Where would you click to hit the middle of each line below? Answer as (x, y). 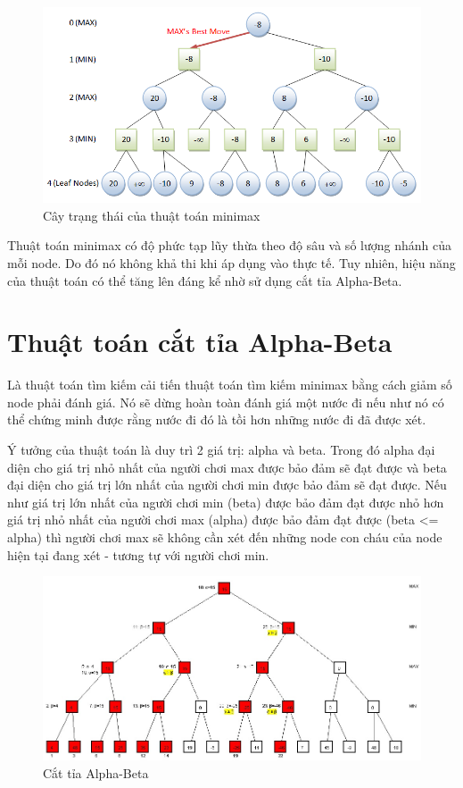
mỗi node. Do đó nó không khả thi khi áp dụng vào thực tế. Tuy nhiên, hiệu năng (231, 262)
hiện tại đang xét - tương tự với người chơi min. (138, 554)
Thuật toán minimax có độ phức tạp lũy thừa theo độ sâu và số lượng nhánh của (229, 245)
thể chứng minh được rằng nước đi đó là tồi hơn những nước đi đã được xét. (217, 419)
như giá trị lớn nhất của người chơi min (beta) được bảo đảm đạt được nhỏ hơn (226, 502)
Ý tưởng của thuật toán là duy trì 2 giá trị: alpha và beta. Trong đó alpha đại (221, 449)
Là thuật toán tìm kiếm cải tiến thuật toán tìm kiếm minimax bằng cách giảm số (230, 385)
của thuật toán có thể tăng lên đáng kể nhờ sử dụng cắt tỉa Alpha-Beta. (205, 280)
